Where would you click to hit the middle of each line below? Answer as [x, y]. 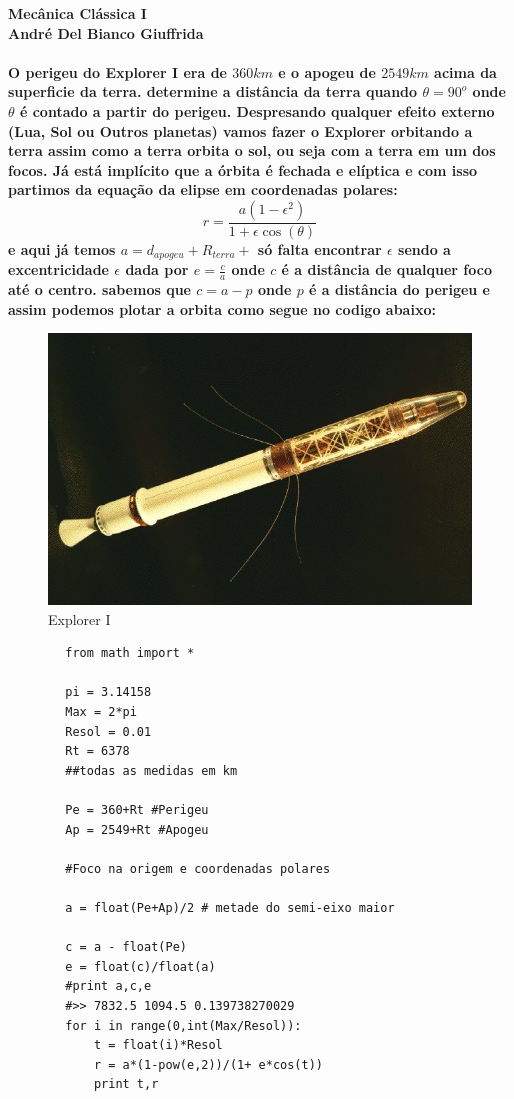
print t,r [126, 1084]
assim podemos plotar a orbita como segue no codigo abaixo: [222, 308]
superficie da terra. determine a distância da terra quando [213, 91]
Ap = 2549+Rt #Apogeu [137, 829]
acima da [465, 71]
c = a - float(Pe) [126, 947]
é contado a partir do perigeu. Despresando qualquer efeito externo [257, 110]
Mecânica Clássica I [77, 13]
